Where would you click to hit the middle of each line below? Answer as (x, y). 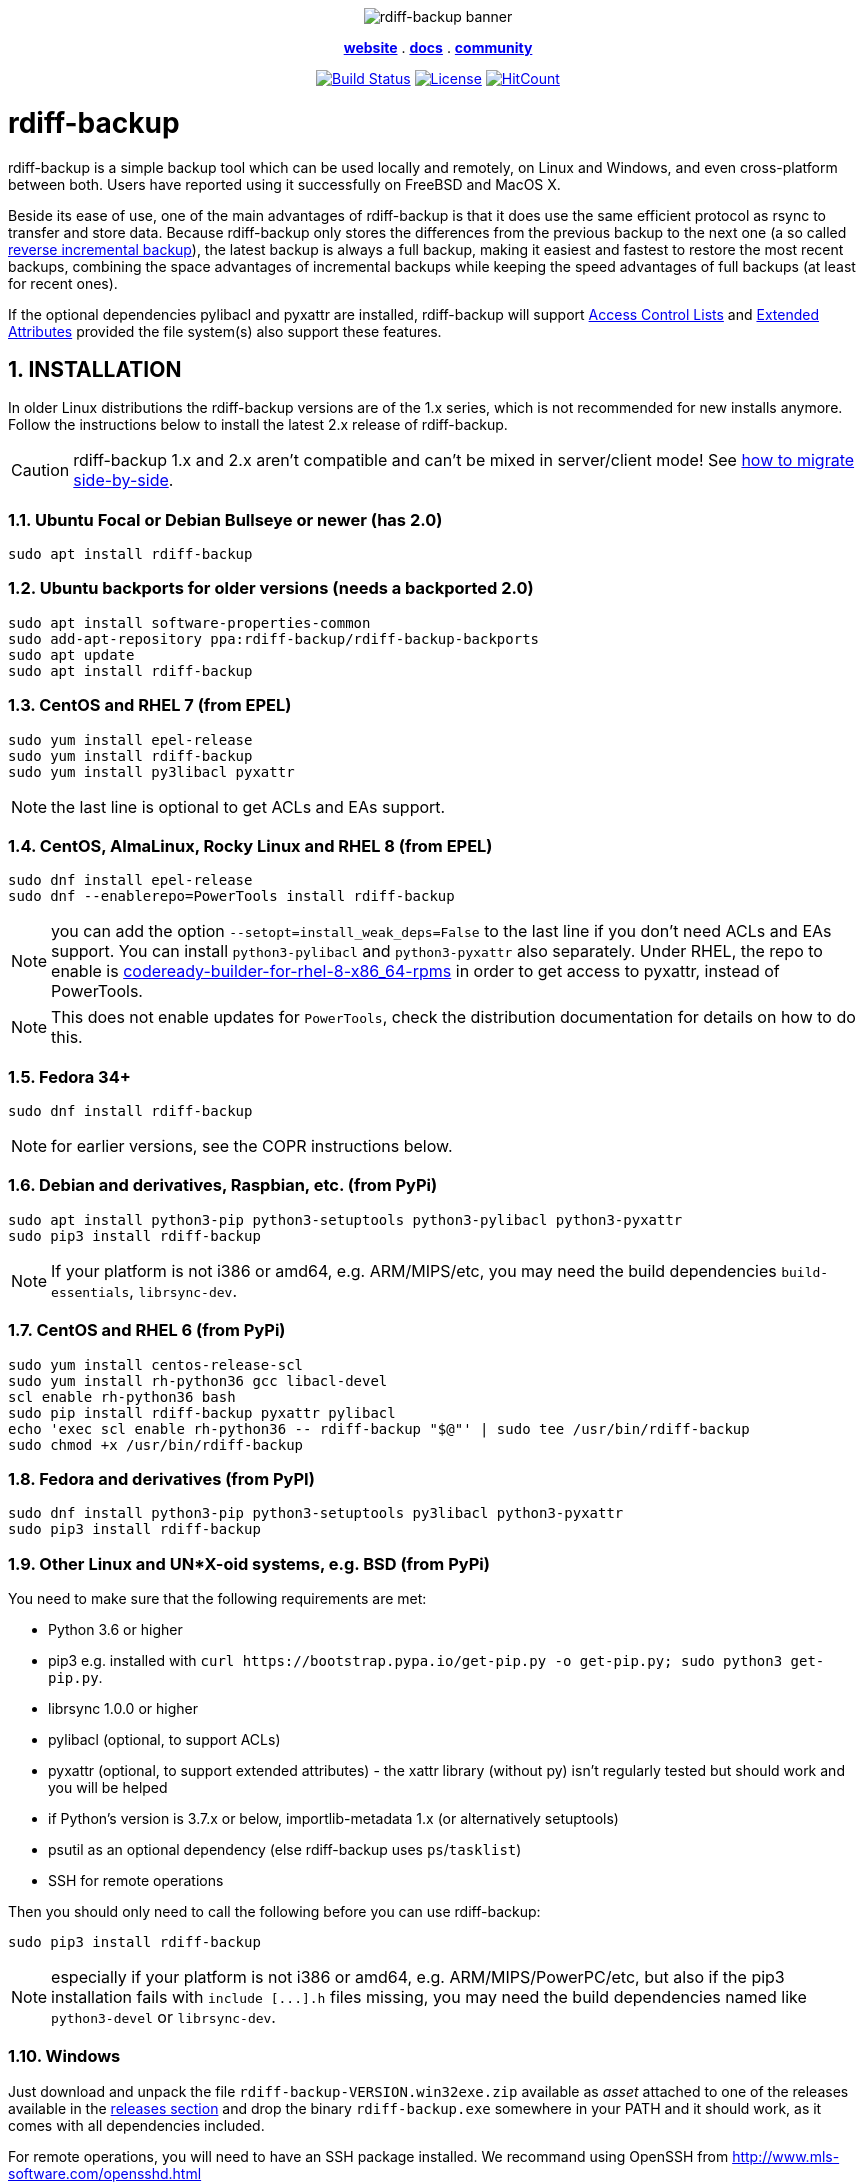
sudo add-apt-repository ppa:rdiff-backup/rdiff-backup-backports (274, 638)
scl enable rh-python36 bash (122, 1396)
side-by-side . (123, 480)
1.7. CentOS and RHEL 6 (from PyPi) (147, 1330)
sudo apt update (71, 654)
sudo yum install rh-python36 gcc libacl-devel (198, 1380)
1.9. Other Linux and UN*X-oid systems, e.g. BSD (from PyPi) (249, 1563)
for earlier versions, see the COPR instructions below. (252, 1146)
